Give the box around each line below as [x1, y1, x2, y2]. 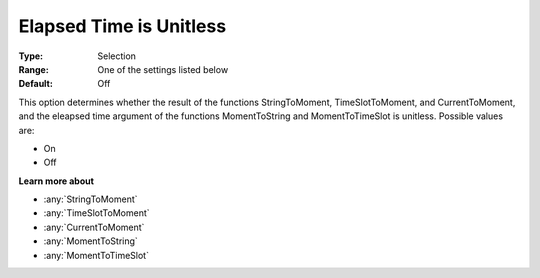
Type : [18, 50, 44, 62]
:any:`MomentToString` [43, 235, 139, 247]
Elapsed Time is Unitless [18, 15, 227, 37]
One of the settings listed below [97, 63, 229, 75]
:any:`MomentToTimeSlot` [43, 249, 150, 261]
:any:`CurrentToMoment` [43, 221, 145, 233]
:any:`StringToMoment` [43, 193, 139, 205]
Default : [18, 78, 54, 90]
